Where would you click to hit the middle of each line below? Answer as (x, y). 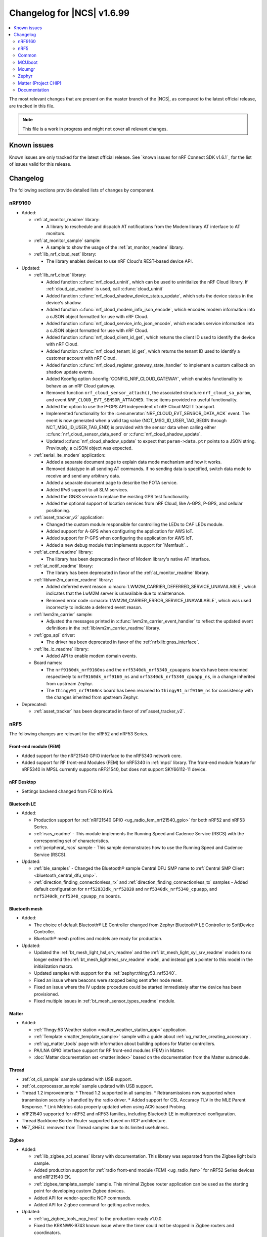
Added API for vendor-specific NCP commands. (83, 1198)
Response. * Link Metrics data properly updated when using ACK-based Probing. (104, 1107)
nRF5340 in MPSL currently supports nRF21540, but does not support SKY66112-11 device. (114, 769)
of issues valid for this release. (40, 164)
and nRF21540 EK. (53, 1177)
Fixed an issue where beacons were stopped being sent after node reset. (108, 980)
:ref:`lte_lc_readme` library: (61, 649)
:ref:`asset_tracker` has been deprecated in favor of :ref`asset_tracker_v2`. (110, 711)
